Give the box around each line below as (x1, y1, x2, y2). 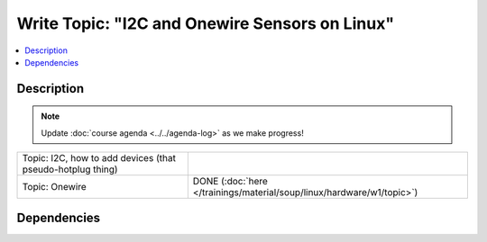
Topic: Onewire (22, 181, 87, 193)
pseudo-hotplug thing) (22, 163, 118, 175)
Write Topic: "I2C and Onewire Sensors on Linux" (16, 13, 395, 33)
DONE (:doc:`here (192, 175, 268, 188)
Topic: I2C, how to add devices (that (22, 152, 176, 165)
